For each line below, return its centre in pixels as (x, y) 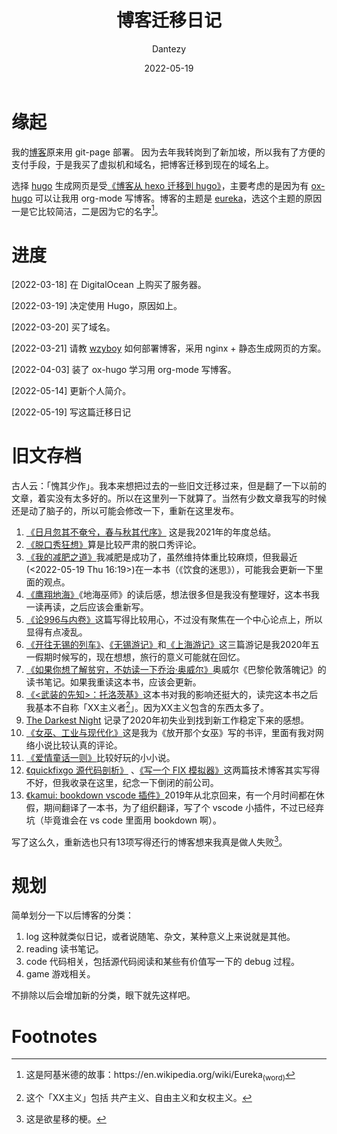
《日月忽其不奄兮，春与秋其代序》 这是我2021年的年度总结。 (151, 532)
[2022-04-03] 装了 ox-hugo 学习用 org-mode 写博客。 (124, 370)
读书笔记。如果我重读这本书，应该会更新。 (113, 682)
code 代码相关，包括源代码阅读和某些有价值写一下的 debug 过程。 (162, 962)
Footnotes (54, 1036)
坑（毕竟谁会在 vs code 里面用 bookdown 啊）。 (124, 820)
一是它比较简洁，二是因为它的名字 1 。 (87, 210)
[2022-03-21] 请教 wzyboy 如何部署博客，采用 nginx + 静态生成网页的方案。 (169, 348)
